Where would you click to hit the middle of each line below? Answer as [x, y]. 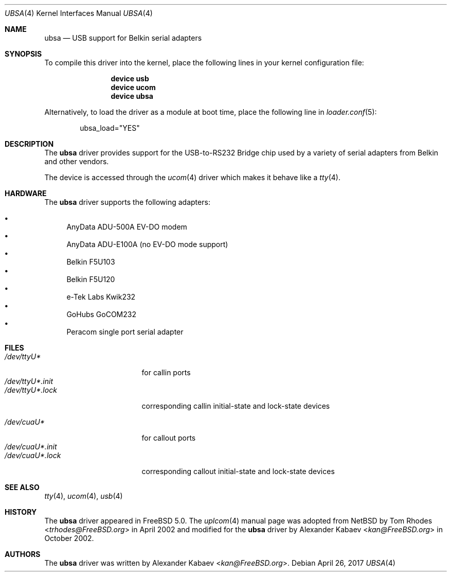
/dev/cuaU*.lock [33, 455]
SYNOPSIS [23, 54]
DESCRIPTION [29, 144]
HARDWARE [26, 193]
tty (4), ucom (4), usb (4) [84, 496]
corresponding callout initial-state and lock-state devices [238, 471]
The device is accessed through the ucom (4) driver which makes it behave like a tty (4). [192, 177]
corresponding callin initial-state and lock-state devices [236, 406]
